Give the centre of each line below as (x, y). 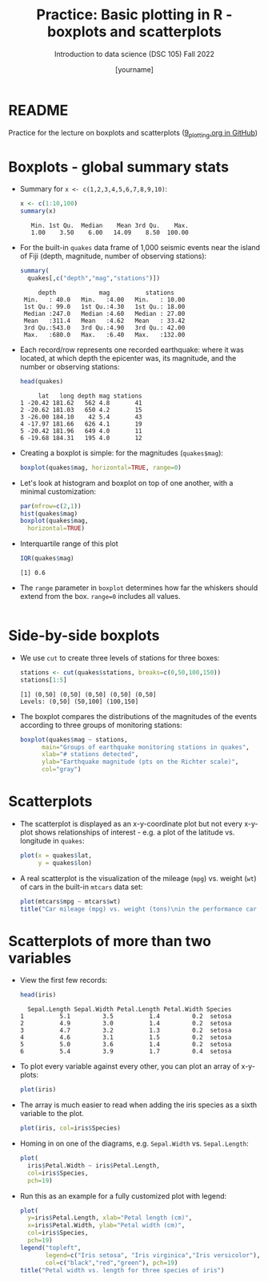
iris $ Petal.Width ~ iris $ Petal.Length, (94, 1165)
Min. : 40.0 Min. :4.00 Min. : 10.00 (104, 299)
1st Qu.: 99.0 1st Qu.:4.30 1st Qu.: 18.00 (104, 306)
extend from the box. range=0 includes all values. (100, 597)
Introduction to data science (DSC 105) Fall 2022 (134, 54)
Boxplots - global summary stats (119, 167)
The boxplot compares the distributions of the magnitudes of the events (138, 716)
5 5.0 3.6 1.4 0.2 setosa (126, 1045)
